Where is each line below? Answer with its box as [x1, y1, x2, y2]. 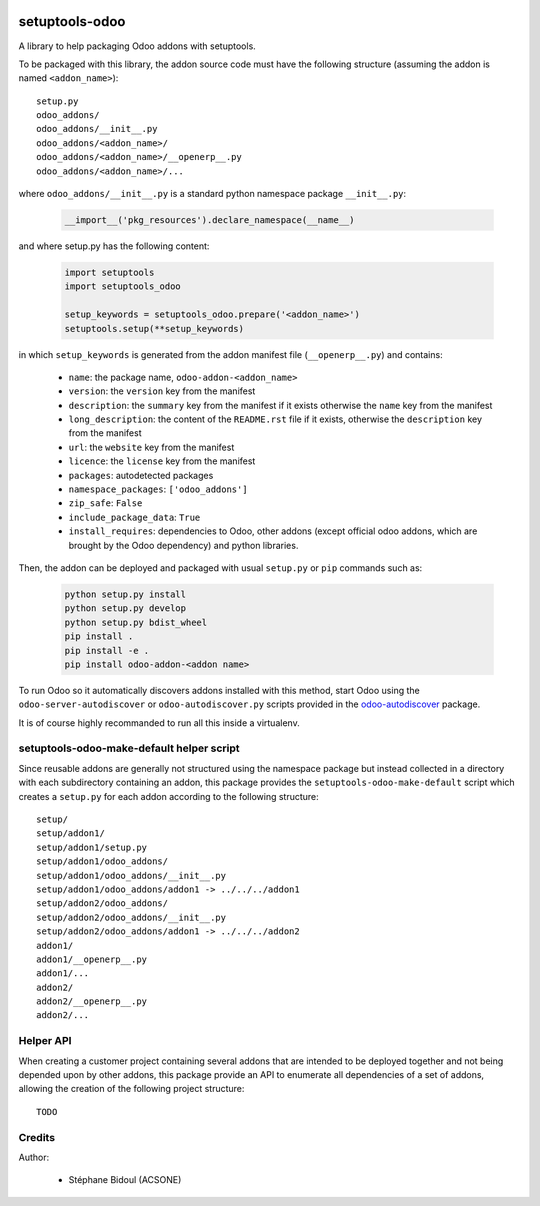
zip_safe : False [68, 497, 143, 509]
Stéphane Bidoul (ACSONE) [68, 1174, 182, 1186]
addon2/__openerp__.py [36, 996, 148, 1007]
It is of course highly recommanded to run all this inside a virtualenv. [18, 716, 300, 729]
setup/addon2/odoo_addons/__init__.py [36, 911, 227, 923]
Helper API [18, 1034, 72, 1048]
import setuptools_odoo [64, 281, 182, 292]
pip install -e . [64, 645, 150, 656]
